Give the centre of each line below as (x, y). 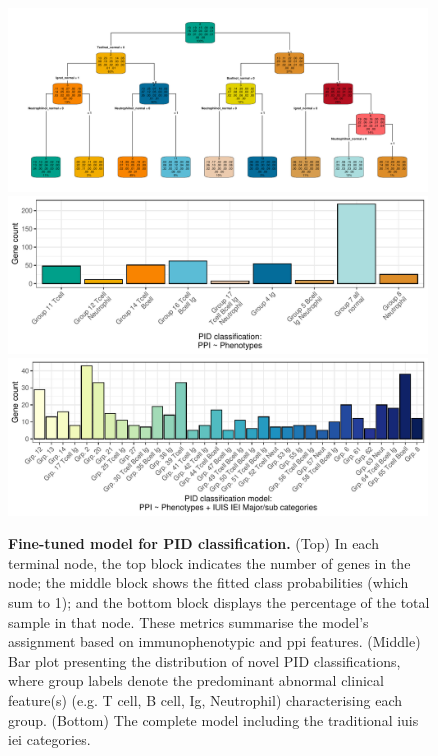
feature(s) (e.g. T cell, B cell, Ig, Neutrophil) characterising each (205, 699)
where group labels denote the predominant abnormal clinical (196, 680)
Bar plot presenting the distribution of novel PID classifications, (204, 660)
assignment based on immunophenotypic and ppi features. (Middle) (214, 641)
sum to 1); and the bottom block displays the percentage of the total (219, 602)
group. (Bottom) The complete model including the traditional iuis (213, 719)
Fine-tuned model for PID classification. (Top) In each (193, 543)
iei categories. (49, 739)
